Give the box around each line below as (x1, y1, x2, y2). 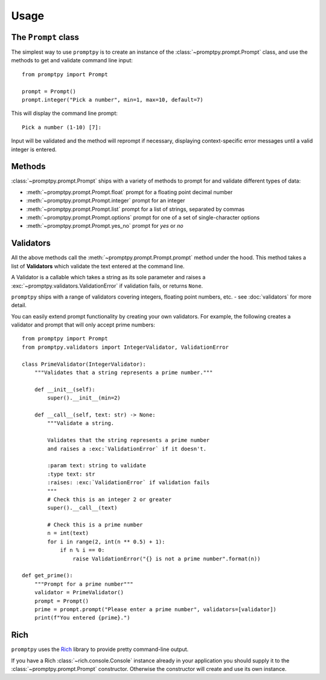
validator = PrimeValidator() (34, 589, 124, 596)
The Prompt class (11, 32, 80, 42)
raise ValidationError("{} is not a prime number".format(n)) (72, 555, 261, 562)
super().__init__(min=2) (47, 395, 121, 401)
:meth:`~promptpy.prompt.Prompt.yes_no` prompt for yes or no (26, 222, 184, 230)
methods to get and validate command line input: (11, 57, 133, 64)
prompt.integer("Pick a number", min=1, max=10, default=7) (22, 97, 203, 103)
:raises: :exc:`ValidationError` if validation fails (47, 479, 210, 486)
